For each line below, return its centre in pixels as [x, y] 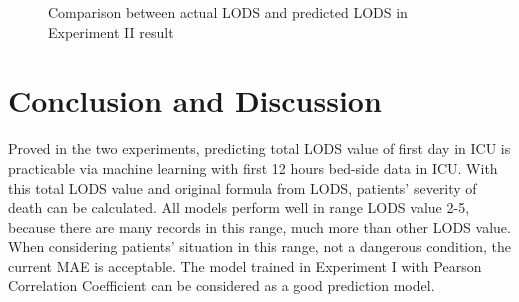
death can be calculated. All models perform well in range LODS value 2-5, [239, 207]
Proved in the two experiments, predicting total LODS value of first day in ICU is [259, 148]
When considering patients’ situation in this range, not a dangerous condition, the [260, 246]
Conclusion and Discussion [195, 100]
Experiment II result [111, 31]
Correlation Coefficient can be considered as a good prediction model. [221, 285]
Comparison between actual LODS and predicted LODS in [228, 12]
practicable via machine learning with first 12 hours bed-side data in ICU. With [253, 167]
